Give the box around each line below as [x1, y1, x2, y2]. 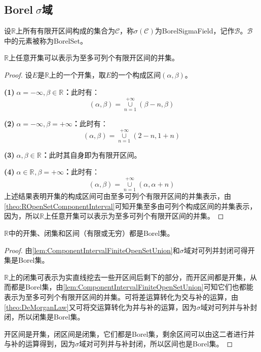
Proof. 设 [4, 69, 32, 80]
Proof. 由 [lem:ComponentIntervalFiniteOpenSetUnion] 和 [4, 244, 180, 255]
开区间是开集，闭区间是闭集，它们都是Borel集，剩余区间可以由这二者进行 [4, 328, 248, 339]
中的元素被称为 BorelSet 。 [4, 35, 87, 46]
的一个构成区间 [111, 69, 161, 80]
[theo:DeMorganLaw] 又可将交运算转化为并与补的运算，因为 [4, 301, 197, 312]
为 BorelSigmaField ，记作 [155, 25, 235, 36]
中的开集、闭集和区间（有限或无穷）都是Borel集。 [8, 228, 174, 238]
